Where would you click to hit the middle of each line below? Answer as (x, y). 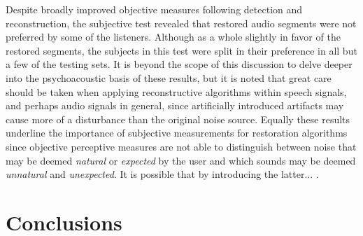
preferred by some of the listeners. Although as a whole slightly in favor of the (173, 37)
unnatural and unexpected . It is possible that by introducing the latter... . (162, 174)
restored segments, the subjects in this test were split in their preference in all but (181, 50)
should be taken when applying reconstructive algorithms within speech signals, (176, 91)
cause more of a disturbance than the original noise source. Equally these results (178, 119)
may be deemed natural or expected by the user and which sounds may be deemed (181, 160)
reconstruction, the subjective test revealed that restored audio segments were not (181, 23)
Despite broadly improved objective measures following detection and (154, 9)
